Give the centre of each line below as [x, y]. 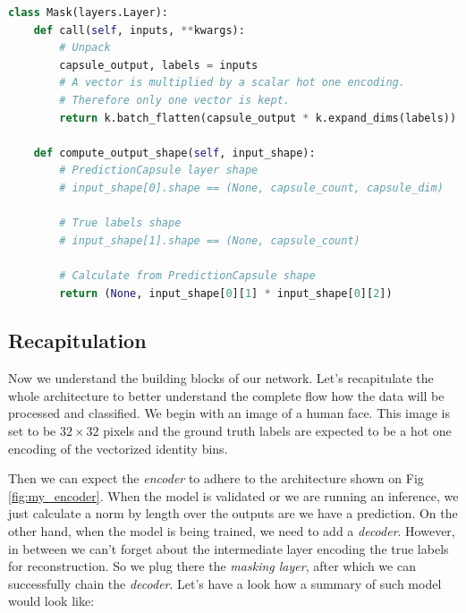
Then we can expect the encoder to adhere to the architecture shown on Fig [216, 478]
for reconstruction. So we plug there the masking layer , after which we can [212, 566]
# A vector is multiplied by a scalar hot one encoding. [232, 83]
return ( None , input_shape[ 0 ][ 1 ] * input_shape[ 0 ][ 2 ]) [226, 293]
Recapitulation [77, 341]
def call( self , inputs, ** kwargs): [139, 30]
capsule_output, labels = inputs [159, 65]
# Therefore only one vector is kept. [174, 100]
